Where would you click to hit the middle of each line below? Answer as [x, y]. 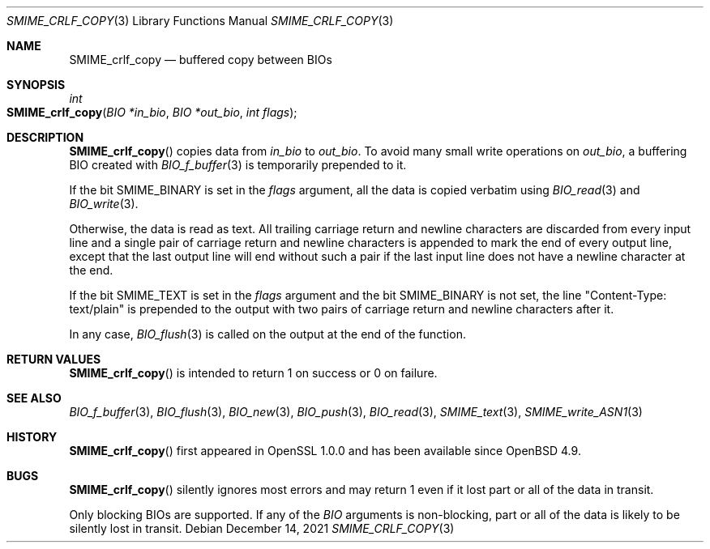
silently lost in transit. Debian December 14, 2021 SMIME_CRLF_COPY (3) [262, 528]
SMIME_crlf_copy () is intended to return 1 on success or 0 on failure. [253, 373]
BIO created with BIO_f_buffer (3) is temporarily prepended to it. [238, 165]
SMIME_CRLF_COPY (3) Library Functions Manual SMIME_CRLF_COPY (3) [200, 21]
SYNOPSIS [36, 85]
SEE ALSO [34, 398]
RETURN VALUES [54, 359]
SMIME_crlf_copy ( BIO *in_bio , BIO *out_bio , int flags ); [152, 112]
